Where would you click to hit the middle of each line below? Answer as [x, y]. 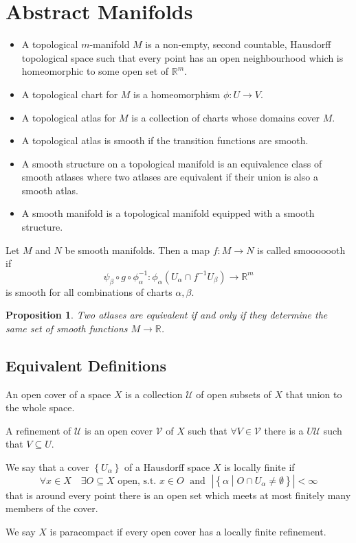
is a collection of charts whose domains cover [226, 117]
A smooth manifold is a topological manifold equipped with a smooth [168, 213]
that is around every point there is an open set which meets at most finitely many [178, 495]
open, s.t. [137, 481]
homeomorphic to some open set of [95, 71]
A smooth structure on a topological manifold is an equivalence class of [172, 163]
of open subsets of [234, 394]
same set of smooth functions [67, 328]
